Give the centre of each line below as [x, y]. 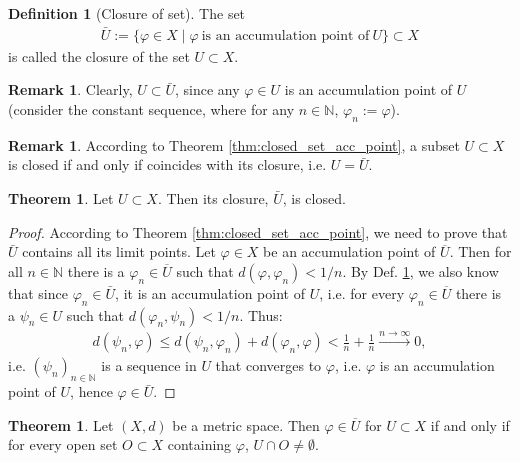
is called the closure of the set [99, 55]
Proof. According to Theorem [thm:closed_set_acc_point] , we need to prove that [258, 231]
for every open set [63, 444]
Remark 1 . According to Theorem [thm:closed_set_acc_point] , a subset [234, 144]
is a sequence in [149, 365]
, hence [91, 391]
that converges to [268, 365]
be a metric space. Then [246, 424]
